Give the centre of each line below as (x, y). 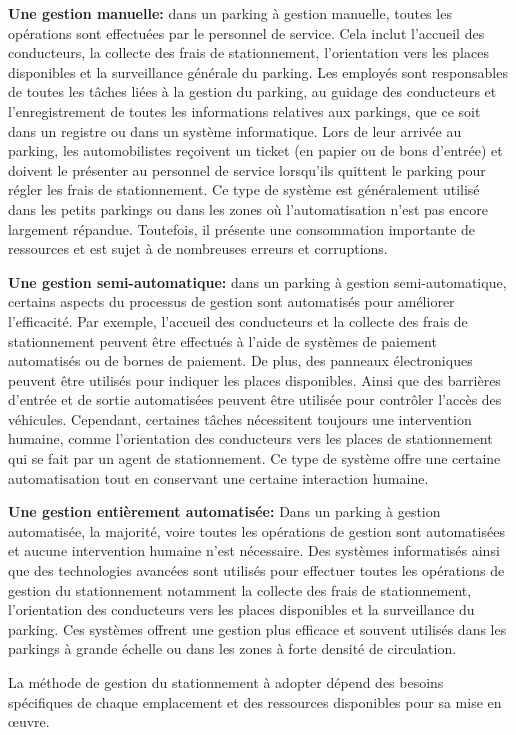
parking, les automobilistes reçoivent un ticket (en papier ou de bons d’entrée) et (255, 150)
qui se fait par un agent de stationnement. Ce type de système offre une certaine (254, 458)
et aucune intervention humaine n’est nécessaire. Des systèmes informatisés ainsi (254, 550)
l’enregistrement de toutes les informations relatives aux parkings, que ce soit (244, 110)
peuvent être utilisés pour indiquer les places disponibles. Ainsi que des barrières (254, 379)
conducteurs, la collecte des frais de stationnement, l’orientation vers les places (248, 52)
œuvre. (29, 721)
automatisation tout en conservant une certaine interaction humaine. (218, 477)
